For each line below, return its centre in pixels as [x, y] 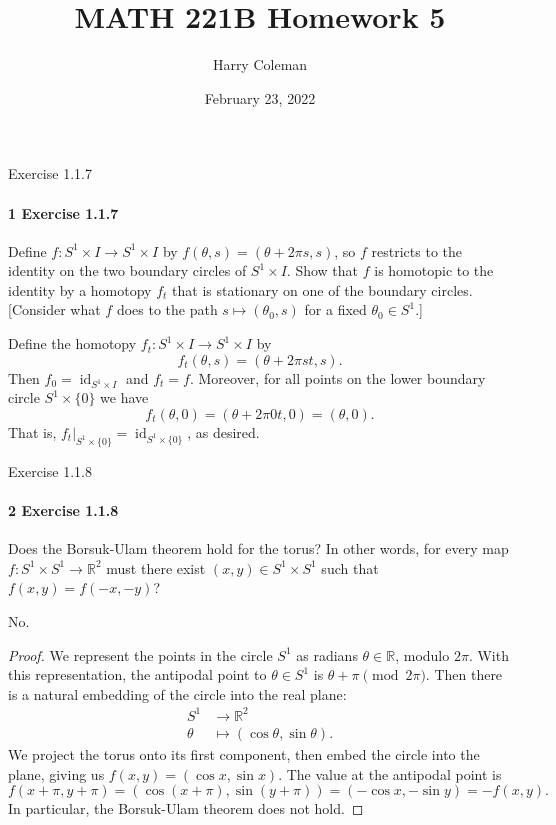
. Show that [322, 270]
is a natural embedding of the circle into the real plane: [177, 693]
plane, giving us [56, 773]
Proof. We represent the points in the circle [140, 654]
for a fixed [335, 309]
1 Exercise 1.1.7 [63, 212]
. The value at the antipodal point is [390, 773]
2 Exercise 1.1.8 [63, 510]
